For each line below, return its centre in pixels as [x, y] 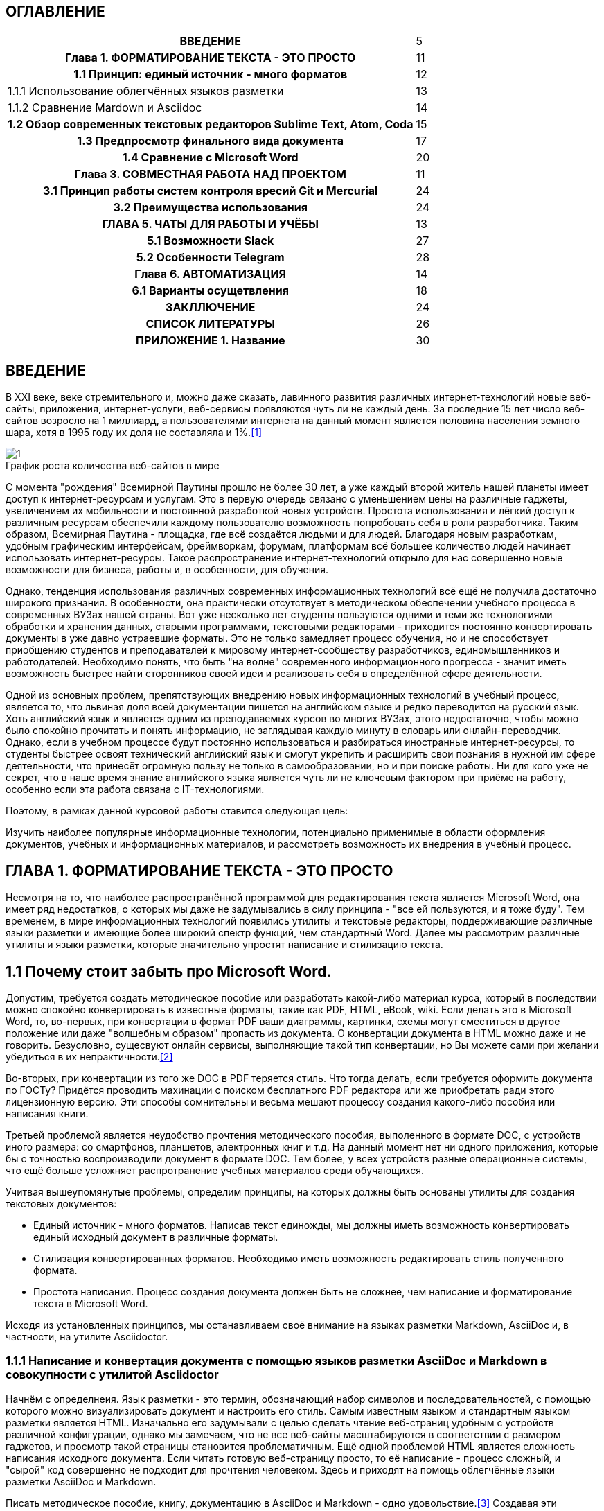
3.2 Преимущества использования [210, 208]
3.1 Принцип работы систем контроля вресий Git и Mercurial [211, 191]
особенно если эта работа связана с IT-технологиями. [135, 789]
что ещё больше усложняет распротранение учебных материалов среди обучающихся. [215, 1170]
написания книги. [47, 1113]
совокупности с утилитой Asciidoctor [112, 1375]
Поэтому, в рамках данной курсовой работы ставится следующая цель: [177, 811]
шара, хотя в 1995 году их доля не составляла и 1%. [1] [134, 433]
